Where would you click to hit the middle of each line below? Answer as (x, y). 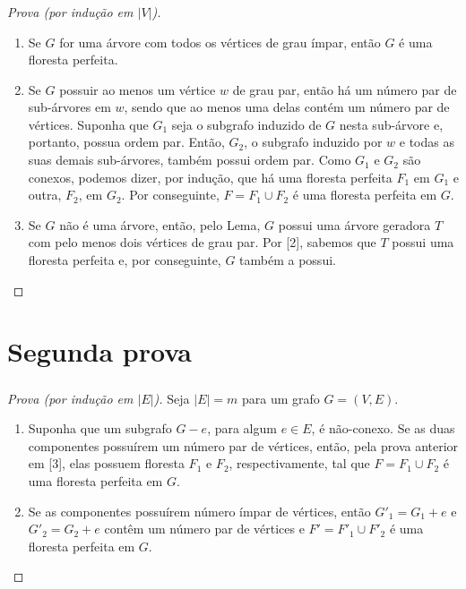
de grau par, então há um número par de (345, 89)
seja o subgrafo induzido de (246, 124)
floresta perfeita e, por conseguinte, (125, 260)
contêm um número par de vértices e (204, 529)
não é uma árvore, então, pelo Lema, (160, 224)
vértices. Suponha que (88, 124)
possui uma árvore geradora (354, 224)
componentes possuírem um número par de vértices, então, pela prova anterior (243, 445)
